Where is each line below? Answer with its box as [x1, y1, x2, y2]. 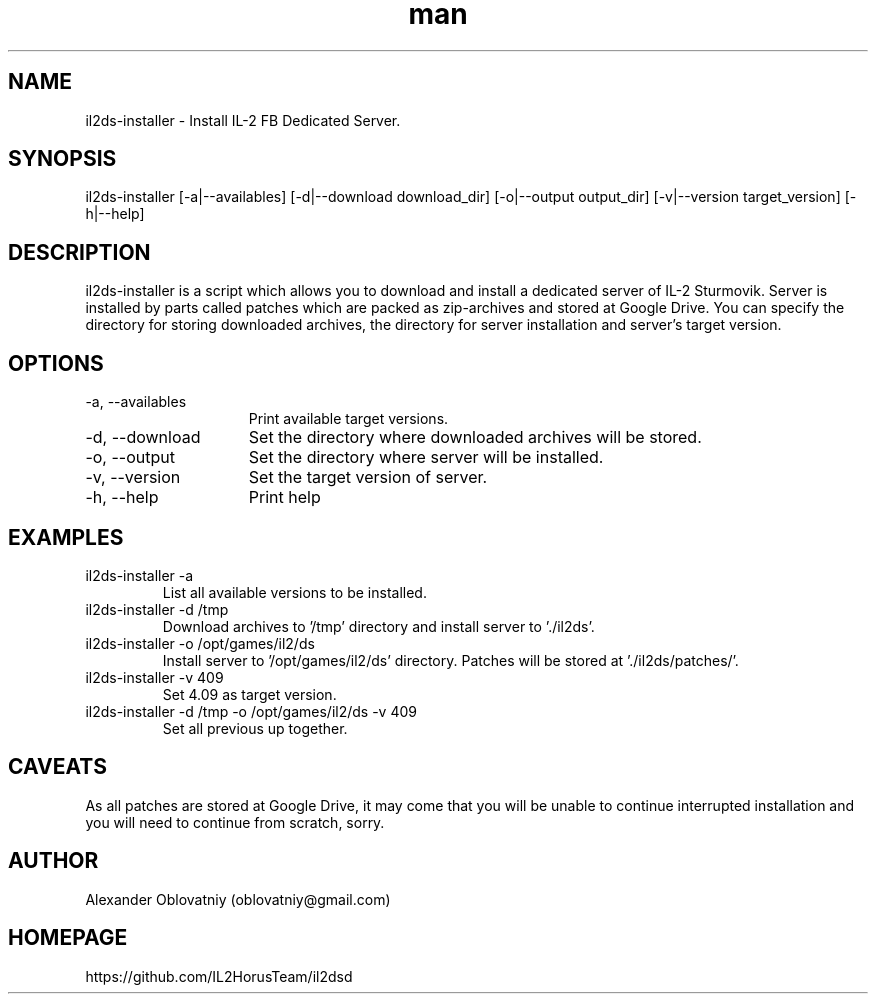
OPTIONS [8, 350, 104, 376]
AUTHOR [8, 848, 99, 874]
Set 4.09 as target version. [162, 685, 337, 703]
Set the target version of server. [248, 467, 488, 488]
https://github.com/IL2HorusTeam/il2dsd [85, 967, 353, 985]
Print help [248, 487, 321, 508]
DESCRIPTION [8, 239, 151, 265]
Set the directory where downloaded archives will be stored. [248, 427, 702, 448]
